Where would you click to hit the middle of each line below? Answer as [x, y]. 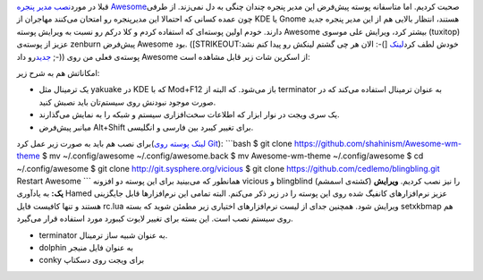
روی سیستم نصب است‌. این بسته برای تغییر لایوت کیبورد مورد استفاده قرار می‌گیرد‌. [155, 218]
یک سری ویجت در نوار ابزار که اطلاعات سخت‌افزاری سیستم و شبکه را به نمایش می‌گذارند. [189, 115]
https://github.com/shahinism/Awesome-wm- [378, 143]
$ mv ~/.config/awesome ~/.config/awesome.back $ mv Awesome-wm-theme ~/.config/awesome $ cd [233, 156]
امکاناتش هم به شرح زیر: [58, 72]
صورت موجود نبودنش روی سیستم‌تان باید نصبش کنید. [127, 102]
